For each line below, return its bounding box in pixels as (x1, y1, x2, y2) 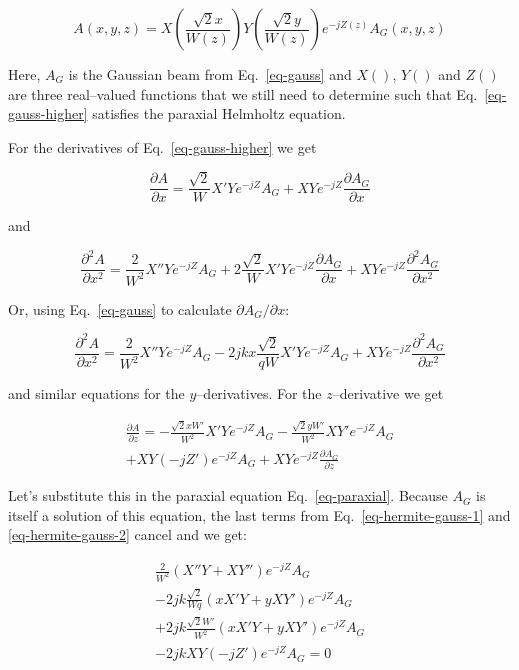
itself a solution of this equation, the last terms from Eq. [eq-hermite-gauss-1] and (8, 504, 511, 525)
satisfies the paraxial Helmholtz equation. (92, 103, 346, 124)
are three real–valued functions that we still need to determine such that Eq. (8, 83, 478, 104)
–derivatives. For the (196, 382, 322, 403)
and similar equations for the (8, 382, 185, 403)
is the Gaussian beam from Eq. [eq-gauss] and (68, 64, 352, 84)
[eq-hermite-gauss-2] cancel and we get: (8, 524, 247, 545)
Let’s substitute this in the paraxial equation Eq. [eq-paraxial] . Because (8, 485, 448, 506)
